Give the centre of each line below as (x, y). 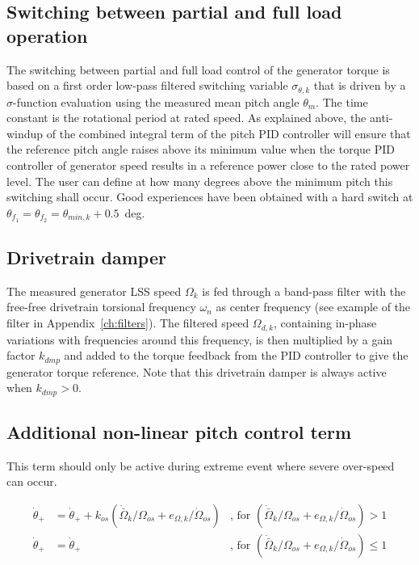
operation (47, 35)
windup (25, 133)
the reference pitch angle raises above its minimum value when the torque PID (201, 149)
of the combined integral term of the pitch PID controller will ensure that (228, 133)
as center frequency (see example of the (313, 307)
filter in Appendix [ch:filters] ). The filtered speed (128, 323)
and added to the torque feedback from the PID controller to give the (236, 355)
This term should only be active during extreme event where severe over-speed (201, 465)
